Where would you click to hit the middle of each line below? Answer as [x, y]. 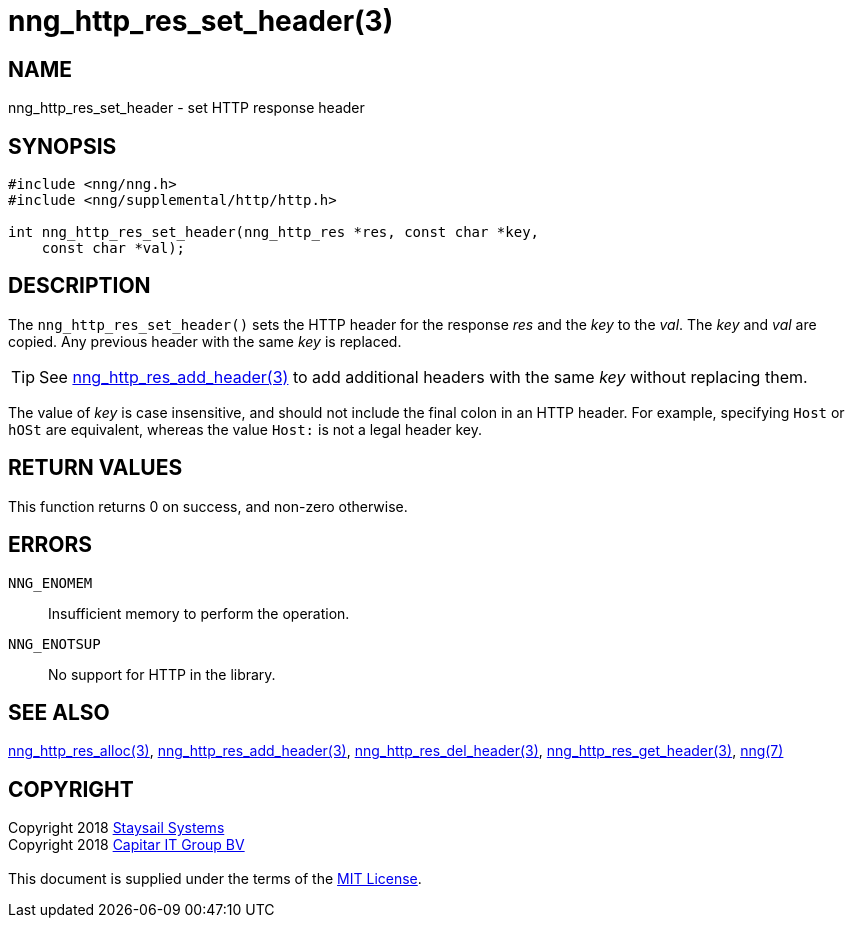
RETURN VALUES [95, 468]
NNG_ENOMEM [50, 582]
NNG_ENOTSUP [54, 643]
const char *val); [113, 248]
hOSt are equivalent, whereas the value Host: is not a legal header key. [245, 429]
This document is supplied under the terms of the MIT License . [215, 879]
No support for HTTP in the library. [162, 674]
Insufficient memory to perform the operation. [199, 613]
